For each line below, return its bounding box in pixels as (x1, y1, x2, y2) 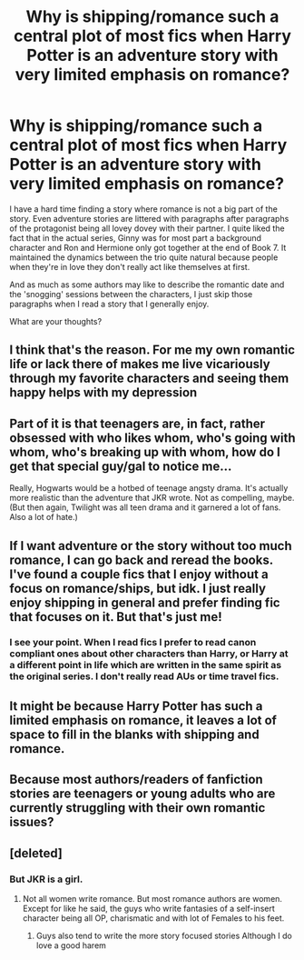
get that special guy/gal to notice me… (9, 458, 232, 474)
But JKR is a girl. (9, 873, 83, 885)
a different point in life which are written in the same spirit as (9, 659, 282, 672)
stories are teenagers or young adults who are (9, 786, 276, 802)
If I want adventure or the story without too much (9, 538, 292, 554)
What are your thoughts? (9, 315, 103, 326)
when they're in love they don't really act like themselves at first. (9, 261, 250, 272)
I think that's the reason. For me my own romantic (9, 343, 296, 358)
